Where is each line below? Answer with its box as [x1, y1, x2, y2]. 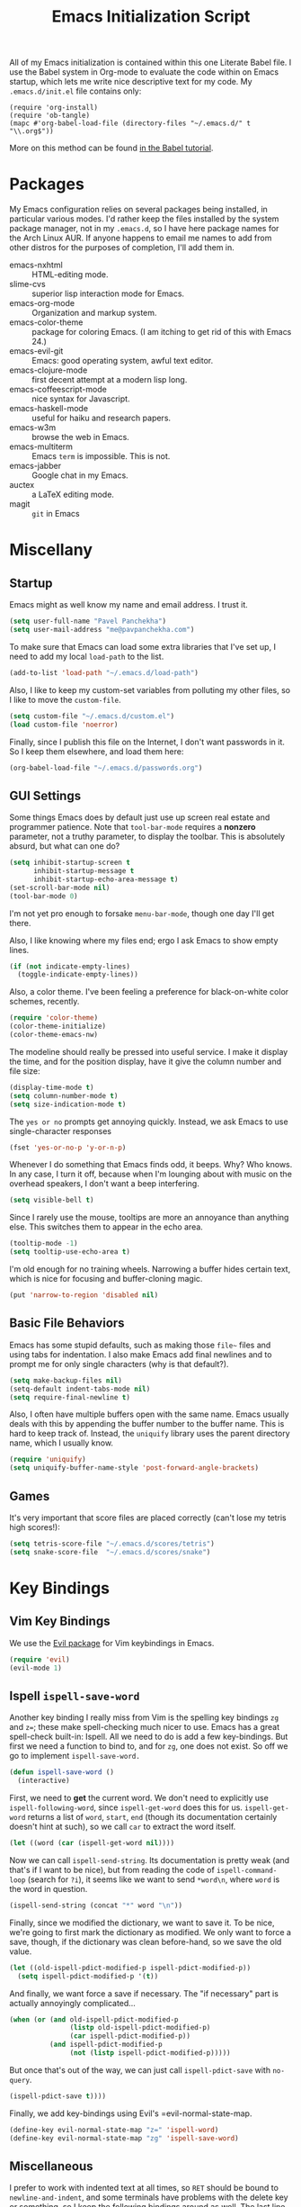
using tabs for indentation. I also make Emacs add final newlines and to [9, 1348, 272, 1360]
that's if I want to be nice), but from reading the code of [9, 1864, 216, 1875]
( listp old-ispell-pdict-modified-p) [69, 2023, 211, 2032]
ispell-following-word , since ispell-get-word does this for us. [9, 1802, 243, 1813]
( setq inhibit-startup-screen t [9, 858, 130, 868]
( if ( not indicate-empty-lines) [9, 961, 130, 971]
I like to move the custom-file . [9, 694, 121, 705]
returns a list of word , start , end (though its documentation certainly [27, 1812, 278, 1822]
